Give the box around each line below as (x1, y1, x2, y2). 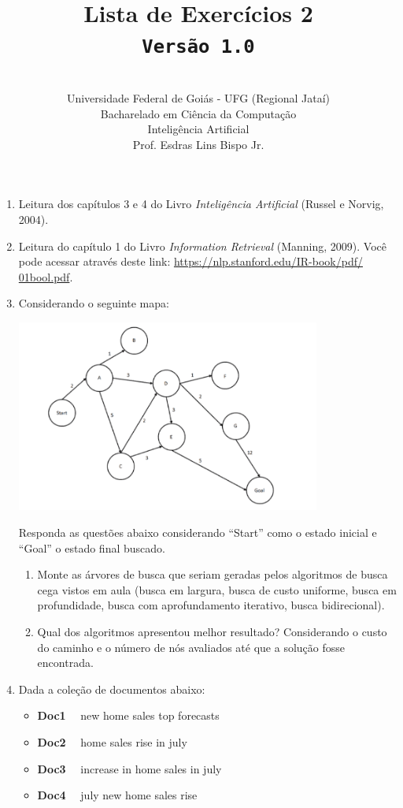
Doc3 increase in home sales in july (37, 760, 222, 776)
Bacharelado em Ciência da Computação (100, 105, 297, 121)
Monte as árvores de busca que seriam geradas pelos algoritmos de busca (37, 566, 388, 583)
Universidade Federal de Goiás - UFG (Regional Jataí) (66, 90, 331, 106)
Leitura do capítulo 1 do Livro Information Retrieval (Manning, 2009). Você (18, 237, 386, 254)
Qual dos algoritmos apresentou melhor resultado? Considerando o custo (37, 623, 387, 639)
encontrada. (37, 654, 94, 671)
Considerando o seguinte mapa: (18, 295, 169, 311)
